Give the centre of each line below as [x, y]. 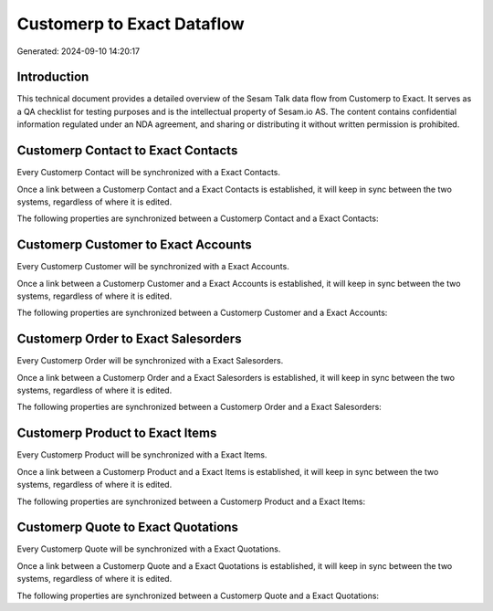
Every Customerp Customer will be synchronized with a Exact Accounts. [153, 267]
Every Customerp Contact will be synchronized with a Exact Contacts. [149, 173]
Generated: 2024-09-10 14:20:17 [79, 51]
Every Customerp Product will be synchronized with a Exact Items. [142, 455]
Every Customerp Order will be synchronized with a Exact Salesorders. [150, 361]
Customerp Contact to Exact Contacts [127, 151]
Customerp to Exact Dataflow [131, 24]
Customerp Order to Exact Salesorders [129, 339]
